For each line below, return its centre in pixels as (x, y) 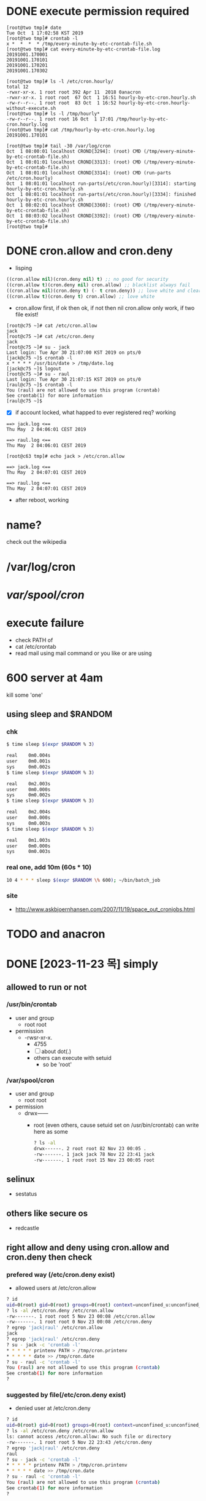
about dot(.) (56, 1051)
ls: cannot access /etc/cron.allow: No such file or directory (89, 1436)
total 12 (17, 87)
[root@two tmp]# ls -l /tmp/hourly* (53, 114)
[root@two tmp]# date (34, 28)
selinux (21, 1179)
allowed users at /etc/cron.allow (55, 1288)
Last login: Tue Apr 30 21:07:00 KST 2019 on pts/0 (74, 353)
